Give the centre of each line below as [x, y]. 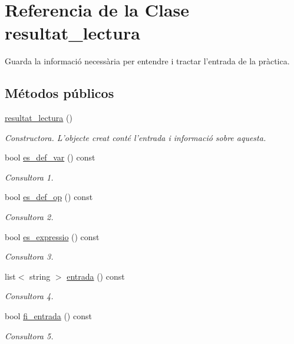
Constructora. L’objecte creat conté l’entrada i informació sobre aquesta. [136, 137]
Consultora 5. [29, 335]
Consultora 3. [29, 256]
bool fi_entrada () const [48, 316]
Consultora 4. [29, 296]
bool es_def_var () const [50, 157]
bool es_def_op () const [49, 197]
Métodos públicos [60, 93]
